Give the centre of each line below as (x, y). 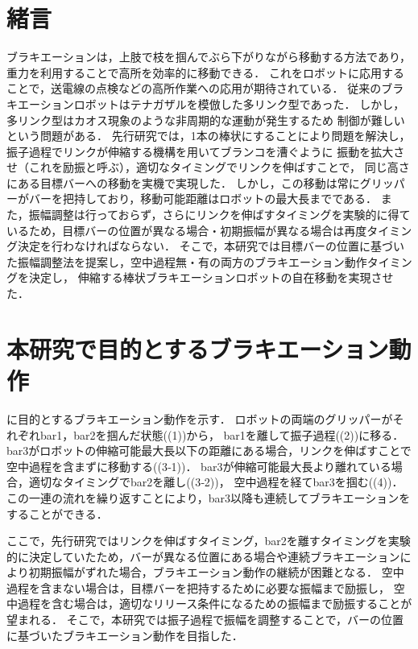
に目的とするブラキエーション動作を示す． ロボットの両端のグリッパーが (200, 418)
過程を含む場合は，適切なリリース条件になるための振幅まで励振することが (215, 604)
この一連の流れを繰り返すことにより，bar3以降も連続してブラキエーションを (209, 497)
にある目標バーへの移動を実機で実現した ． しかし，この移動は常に (183, 182)
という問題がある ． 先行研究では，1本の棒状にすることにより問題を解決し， (209, 136)
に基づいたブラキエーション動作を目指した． (125, 635)
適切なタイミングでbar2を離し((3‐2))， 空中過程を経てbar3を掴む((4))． (216, 482)
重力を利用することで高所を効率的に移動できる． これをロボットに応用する (205, 72)
